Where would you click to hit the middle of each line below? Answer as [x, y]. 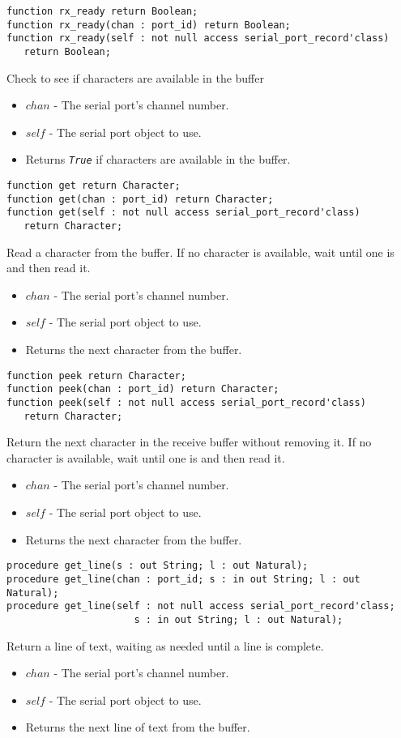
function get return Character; [94, 186]
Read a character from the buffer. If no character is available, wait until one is [200, 252]
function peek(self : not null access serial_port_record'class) [186, 402]
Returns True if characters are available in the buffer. [158, 159]
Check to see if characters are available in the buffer [135, 77]
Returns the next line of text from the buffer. [138, 727]
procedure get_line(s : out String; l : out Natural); [158, 566]
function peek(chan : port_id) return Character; [143, 389]
